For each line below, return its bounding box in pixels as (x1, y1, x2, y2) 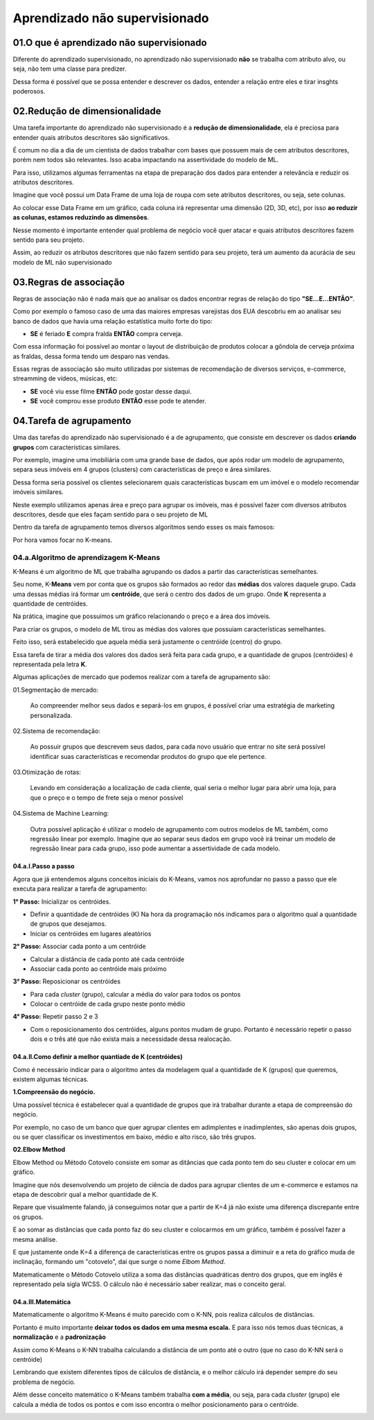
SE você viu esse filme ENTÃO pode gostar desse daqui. (30, 387, 192, 395)
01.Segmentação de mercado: (12, 685, 98, 694)
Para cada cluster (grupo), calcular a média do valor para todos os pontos (30, 990, 241, 998)
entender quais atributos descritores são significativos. (12, 133, 170, 141)
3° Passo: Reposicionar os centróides (12, 977, 121, 985)
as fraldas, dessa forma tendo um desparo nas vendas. (12, 352, 170, 360)
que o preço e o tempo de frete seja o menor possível (30, 794, 184, 802)
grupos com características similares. (12, 443, 121, 451)
